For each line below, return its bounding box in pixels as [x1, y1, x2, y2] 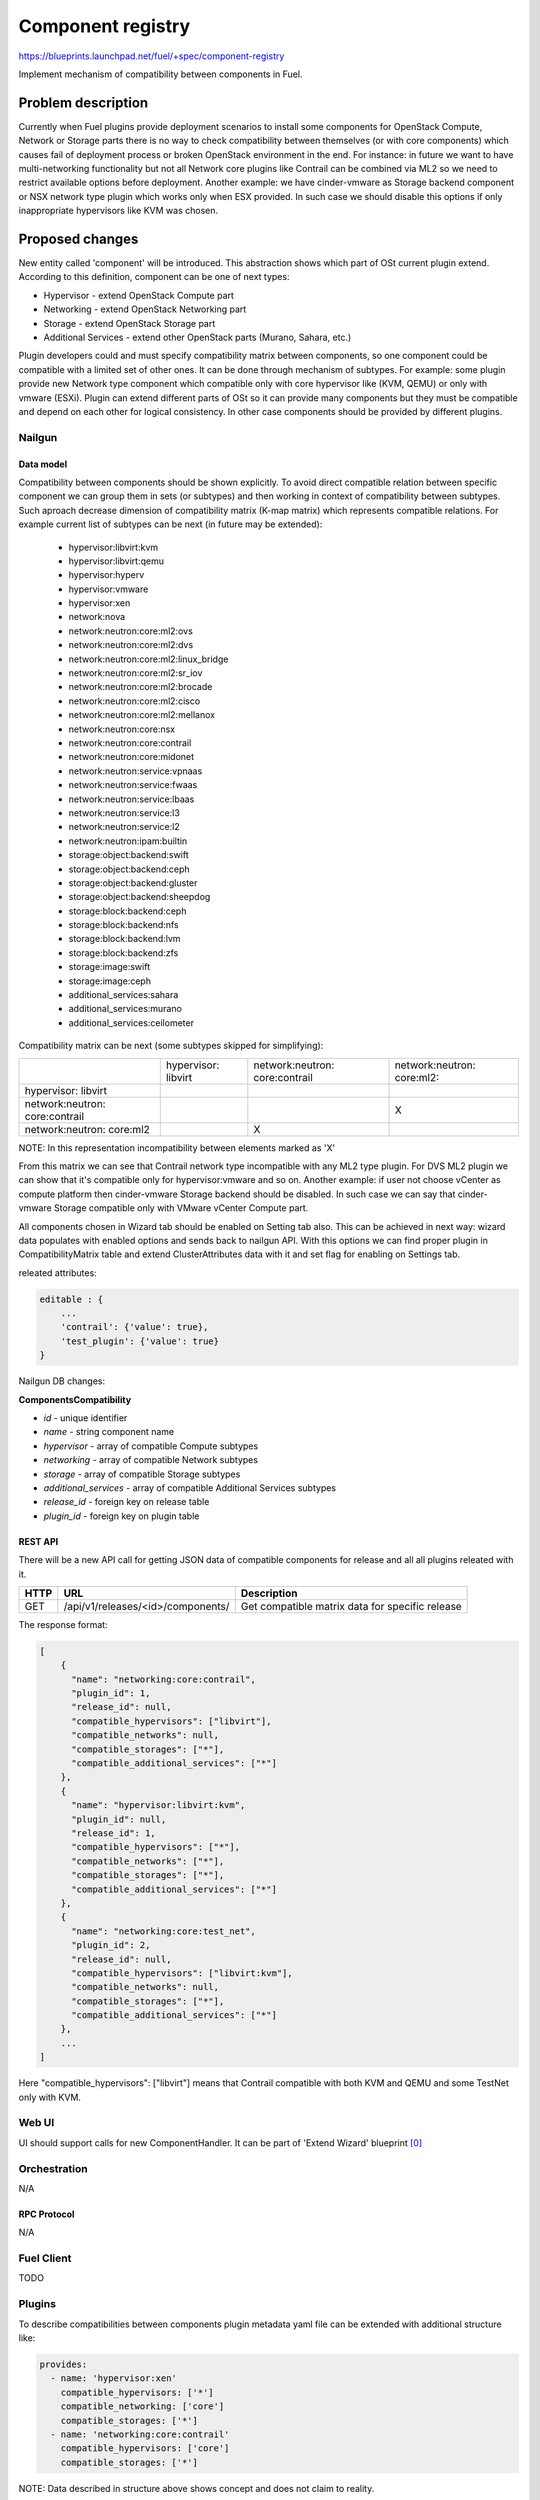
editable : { [39, 1293, 104, 1305]
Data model [18, 458, 68, 470]
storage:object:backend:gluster [68, 876, 198, 889]
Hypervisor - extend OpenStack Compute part [43, 289, 235, 301]
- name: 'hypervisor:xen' [50, 2373, 177, 2384]
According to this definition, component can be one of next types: [18, 271, 290, 283]
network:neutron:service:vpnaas [68, 765, 203, 777]
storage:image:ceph [68, 975, 152, 987]
